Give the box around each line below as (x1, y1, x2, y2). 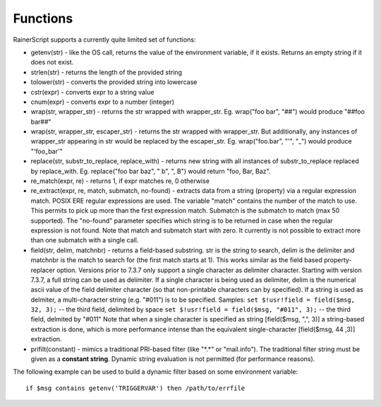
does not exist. (30, 58, 74, 66)
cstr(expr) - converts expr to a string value (30, 88, 155, 96)
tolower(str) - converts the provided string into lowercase (30, 78, 198, 86)
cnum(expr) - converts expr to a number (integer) (30, 98, 175, 106)
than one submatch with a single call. (30, 236, 139, 244)
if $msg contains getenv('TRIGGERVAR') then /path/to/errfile (25, 384, 246, 392)
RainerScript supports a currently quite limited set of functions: (13, 35, 196, 44)
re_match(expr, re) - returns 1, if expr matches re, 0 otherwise (30, 177, 210, 185)
